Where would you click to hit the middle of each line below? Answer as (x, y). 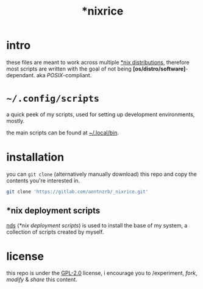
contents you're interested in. (43, 180)
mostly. (16, 120)
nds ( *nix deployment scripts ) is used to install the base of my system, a (97, 225)
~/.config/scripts (53, 99)
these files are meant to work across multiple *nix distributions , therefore (98, 62)
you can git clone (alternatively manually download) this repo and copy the (101, 174)
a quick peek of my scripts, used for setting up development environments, (101, 114)
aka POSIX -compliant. (64, 75)
